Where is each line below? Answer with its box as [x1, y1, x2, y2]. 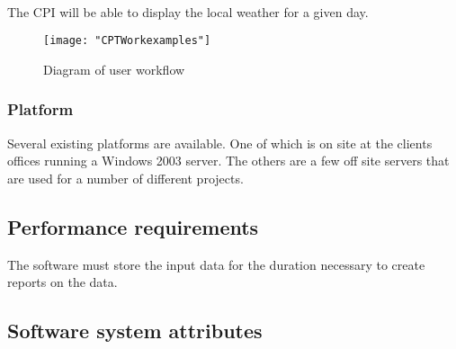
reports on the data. [7, 273, 118, 291]
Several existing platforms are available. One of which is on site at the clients [7, 133, 433, 152]
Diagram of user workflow [43, 59, 185, 78]
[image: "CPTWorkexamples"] [43, 34, 211, 48]
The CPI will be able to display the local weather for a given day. [7, 2, 369, 21]
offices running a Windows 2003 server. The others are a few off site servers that [7, 151, 450, 170]
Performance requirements [7, 212, 259, 240]
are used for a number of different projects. [7, 168, 244, 187]
